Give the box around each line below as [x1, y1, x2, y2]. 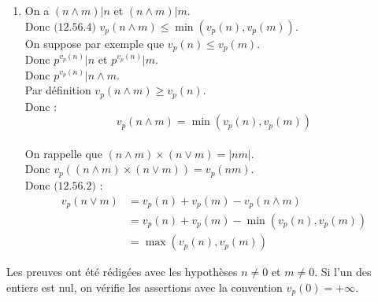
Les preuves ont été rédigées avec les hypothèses [6, 263, 238, 280]
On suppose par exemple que [24, 35, 165, 51]
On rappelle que [24, 145, 102, 161]
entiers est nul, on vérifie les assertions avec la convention [6, 278, 283, 295]
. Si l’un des [314, 263, 372, 280]
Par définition [24, 82, 91, 98]
